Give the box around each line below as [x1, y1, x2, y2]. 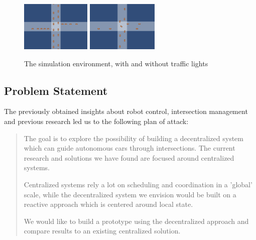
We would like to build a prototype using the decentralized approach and [24, 215, 249, 226]
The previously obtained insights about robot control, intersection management [4, 106, 248, 116]
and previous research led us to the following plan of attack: [4, 115, 189, 126]
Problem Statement [4, 82, 108, 98]
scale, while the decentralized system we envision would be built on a [24, 189, 236, 199]
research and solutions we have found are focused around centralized [24, 152, 234, 163]
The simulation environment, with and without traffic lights [24, 58, 208, 68]
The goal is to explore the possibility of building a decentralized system [24, 133, 243, 143]
